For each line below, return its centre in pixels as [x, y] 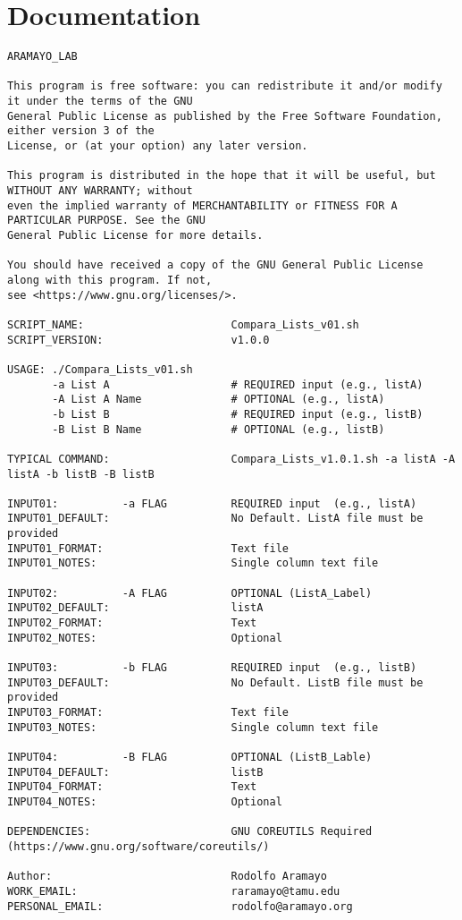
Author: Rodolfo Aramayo [167, 877]
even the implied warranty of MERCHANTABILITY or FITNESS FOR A [202, 205]
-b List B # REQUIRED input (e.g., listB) [238, 414]
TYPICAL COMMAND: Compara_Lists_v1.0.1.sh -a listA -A [231, 459]
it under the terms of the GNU [100, 102]
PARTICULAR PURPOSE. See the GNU [106, 221]
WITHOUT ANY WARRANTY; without [100, 191]
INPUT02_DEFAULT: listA [135, 608]
